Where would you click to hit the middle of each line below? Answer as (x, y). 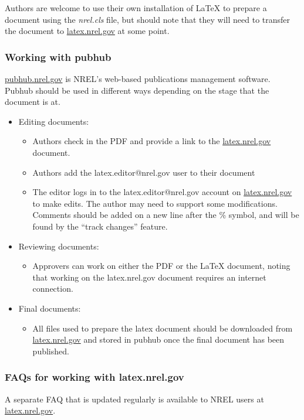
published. (51, 351)
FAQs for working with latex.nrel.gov (94, 377)
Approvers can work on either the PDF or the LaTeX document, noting (161, 266)
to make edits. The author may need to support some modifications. (155, 203)
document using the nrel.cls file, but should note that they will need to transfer (148, 19)
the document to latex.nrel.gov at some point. (87, 31)
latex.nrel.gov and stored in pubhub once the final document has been (158, 339)
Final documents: (50, 308)
